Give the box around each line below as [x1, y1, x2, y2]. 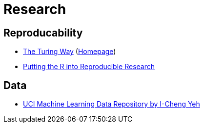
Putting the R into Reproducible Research [23, 62, 155, 71]
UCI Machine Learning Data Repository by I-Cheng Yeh [23, 100, 200, 109]
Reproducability [3, 26, 83, 39]
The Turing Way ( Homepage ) [23, 47, 116, 56]
